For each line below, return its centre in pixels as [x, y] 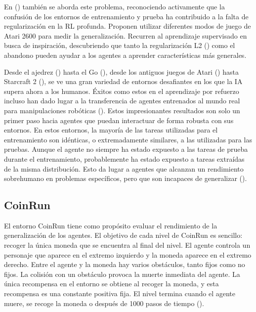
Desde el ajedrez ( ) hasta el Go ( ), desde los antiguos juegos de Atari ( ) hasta [121, 71]
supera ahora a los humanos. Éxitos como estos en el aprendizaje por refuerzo [122, 91]
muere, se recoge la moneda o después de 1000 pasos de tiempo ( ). [104, 303]
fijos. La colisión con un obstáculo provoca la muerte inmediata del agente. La [122, 274]
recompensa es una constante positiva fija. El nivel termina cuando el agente [120, 293]
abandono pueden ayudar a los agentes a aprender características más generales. [125, 55]
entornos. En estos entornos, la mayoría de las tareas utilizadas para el [111, 130]
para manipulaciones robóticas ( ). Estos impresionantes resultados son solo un [122, 110]
